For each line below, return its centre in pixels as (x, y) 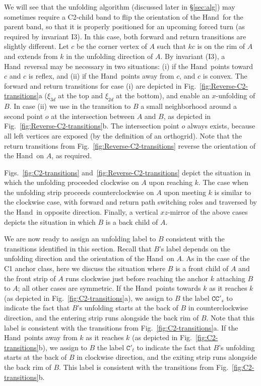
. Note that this (230, 318)
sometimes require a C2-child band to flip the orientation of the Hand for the (124, 16)
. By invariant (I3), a (193, 56)
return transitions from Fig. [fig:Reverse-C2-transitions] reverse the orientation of (130, 145)
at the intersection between (93, 116)
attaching (231, 278)
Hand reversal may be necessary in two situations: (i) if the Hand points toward (129, 66)
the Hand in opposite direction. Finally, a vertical (81, 212)
